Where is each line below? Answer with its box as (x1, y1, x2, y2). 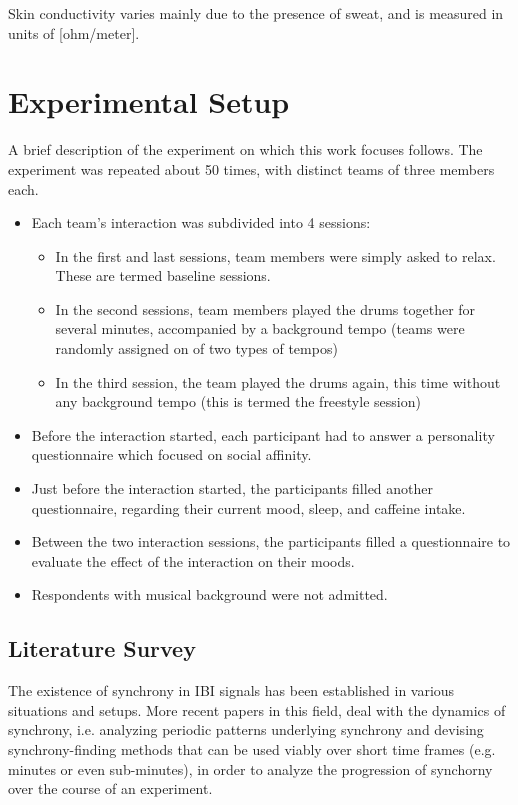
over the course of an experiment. (8, 778, 213, 799)
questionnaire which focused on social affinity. (31, 444, 312, 465)
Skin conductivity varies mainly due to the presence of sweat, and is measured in (8, 3, 504, 23)
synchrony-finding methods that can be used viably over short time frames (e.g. (8, 738, 496, 759)
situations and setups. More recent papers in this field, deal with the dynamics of (8, 699, 506, 720)
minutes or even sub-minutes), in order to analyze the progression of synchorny (8, 758, 493, 779)
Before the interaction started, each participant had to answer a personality (31, 424, 495, 445)
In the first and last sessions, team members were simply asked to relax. (55, 245, 496, 266)
